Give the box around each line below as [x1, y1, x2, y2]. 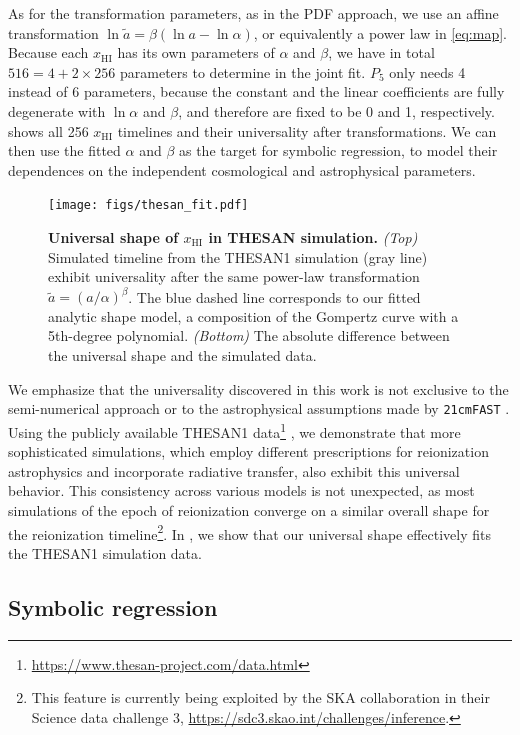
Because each [8, 42, 89, 63]
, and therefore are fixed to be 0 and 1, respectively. [178, 100, 495, 121]
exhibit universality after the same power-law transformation [48, 266, 420, 287]
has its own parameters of [117, 42, 275, 63]
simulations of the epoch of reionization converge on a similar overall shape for [8, 499, 490, 520]
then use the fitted [8, 140, 121, 161]
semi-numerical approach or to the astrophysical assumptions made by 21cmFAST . [8, 398, 510, 419]
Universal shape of [48, 227, 179, 247]
